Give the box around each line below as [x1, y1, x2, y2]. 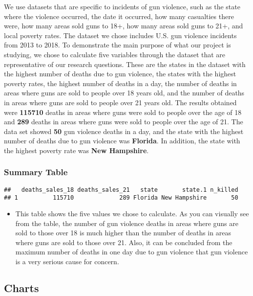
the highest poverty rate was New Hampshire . [4, 145, 149, 155]
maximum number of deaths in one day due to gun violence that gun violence [15, 247, 248, 257]
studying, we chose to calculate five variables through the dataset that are [4, 49, 226, 59]
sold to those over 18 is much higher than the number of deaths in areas [15, 228, 231, 238]
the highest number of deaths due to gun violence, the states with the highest [4, 68, 236, 79]
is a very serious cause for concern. [15, 256, 119, 266]
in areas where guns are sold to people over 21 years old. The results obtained [4, 97, 237, 107]
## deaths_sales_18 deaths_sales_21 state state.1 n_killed [4, 186, 238, 193]
